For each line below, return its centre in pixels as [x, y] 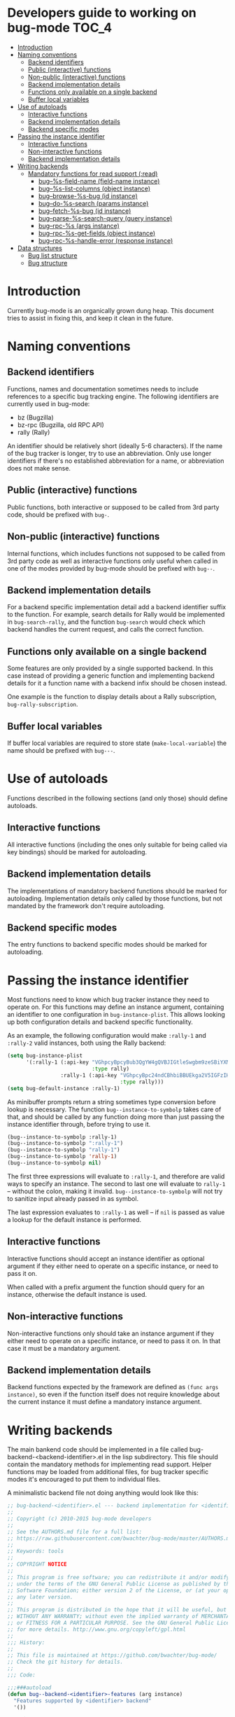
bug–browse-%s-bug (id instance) [88, 196]
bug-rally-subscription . [43, 704]
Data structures [40, 248]
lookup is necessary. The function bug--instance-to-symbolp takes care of [114, 1109]
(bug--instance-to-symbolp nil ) [54, 1163]
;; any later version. [40, 1597]
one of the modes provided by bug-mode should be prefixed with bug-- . [111, 568]
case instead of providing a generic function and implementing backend [111, 676]
